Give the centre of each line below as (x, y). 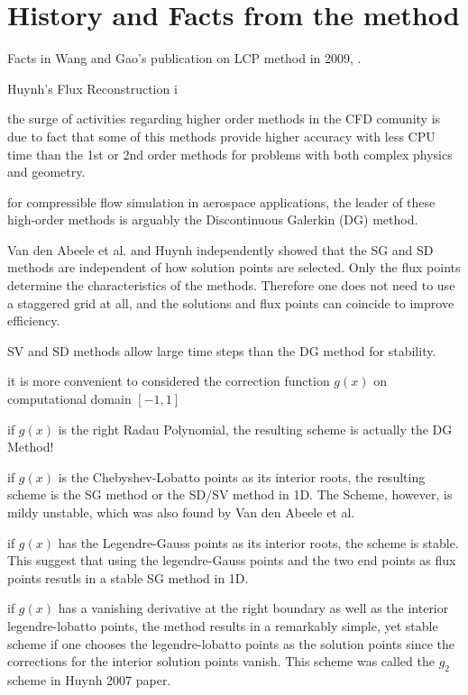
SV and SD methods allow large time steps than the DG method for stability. (222, 350)
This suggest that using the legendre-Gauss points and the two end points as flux (232, 560)
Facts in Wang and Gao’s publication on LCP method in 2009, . (184, 58)
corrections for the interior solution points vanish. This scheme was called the (221, 661)
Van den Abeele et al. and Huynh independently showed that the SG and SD (220, 249)
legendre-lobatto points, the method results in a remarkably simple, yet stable (223, 625)
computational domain (69, 399)
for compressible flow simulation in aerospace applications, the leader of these (221, 201)
